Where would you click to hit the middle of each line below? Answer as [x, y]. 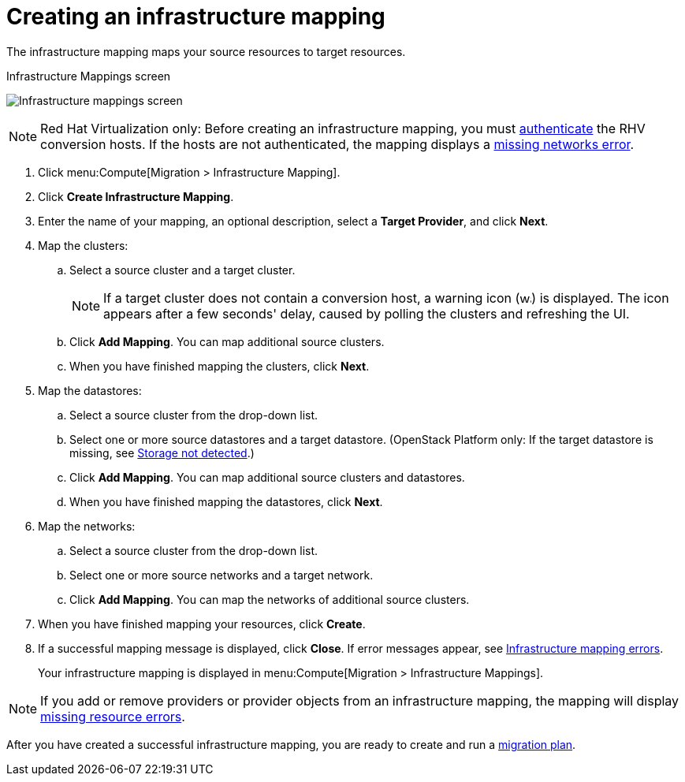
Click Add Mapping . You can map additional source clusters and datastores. [267, 477]
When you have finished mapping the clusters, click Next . [220, 366]
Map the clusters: [83, 245]
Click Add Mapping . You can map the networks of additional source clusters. [270, 599]
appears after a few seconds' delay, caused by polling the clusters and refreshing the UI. [367, 313]
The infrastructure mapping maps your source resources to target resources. [206, 51]
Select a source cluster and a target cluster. [182, 270]
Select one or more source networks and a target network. [222, 575]
